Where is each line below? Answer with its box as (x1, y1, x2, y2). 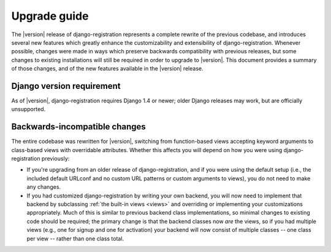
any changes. (26, 183, 61, 191)
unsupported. (11, 105, 46, 113)
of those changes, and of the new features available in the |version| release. (11, 65, 204, 72)
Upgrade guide (11, 9, 89, 23)
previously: (41, 155, 70, 162)
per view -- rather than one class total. (26, 235, 124, 242)
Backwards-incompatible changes (11, 121, 146, 132)
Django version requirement (11, 80, 121, 91)
